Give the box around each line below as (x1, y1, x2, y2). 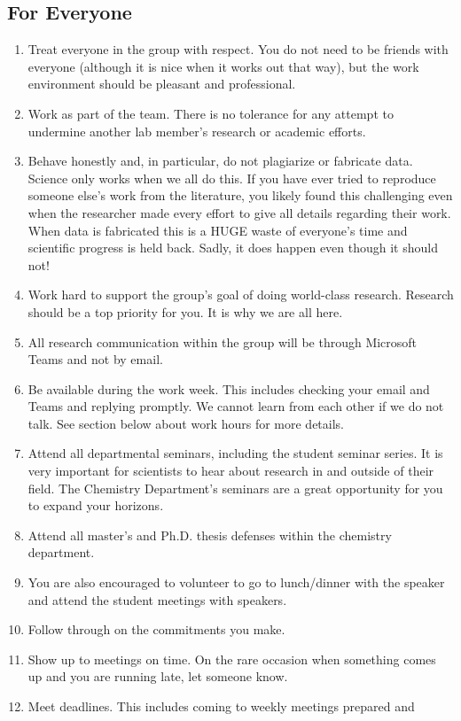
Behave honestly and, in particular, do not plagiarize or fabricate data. (27, 151, 413, 170)
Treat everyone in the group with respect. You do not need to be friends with (27, 40, 449, 58)
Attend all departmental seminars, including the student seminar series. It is (27, 444, 443, 462)
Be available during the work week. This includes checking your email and (27, 379, 430, 398)
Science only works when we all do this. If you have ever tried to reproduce (27, 168, 436, 187)
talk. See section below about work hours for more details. (27, 414, 345, 432)
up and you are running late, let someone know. (27, 667, 288, 686)
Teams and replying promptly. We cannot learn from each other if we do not (27, 397, 444, 415)
